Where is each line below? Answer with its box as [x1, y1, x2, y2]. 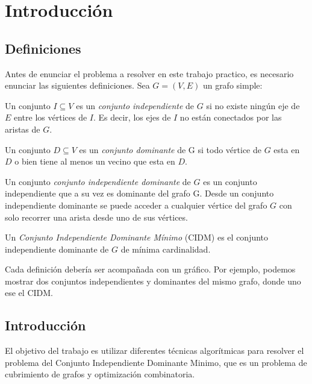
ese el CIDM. [5, 286, 53, 299]
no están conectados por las [179, 111, 282, 124]
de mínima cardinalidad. [120, 242, 211, 255]
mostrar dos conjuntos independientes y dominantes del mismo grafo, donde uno [5, 274, 301, 287]
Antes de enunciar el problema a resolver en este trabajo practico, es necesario [5, 67, 294, 80]
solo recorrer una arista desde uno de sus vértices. [5, 210, 188, 223]
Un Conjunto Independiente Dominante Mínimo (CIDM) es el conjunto [5, 231, 269, 244]
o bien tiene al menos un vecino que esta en [14, 155, 175, 168]
